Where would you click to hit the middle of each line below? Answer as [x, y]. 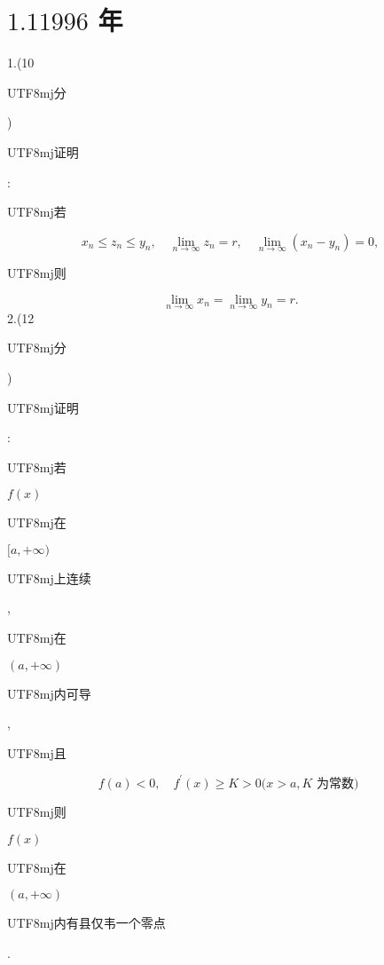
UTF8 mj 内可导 [49, 693]
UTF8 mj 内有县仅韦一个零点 [86, 923]
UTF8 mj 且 [37, 752]
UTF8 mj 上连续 [49, 577]
